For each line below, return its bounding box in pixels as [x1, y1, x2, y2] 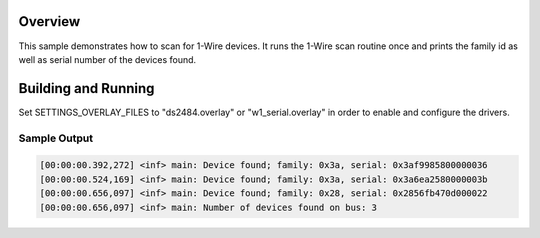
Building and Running [18, 80, 155, 97]
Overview [18, 13, 81, 30]
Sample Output [18, 131, 94, 145]
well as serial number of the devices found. [18, 53, 197, 65]
